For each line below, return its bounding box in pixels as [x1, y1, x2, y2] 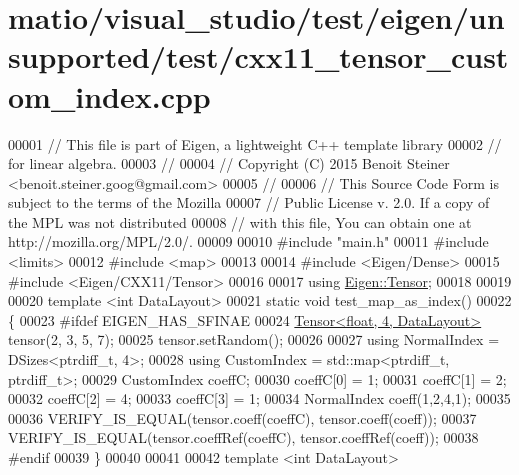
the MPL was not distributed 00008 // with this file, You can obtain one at [8, 211, 472, 232]
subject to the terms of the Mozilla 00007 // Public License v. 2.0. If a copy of [8, 192, 490, 213]
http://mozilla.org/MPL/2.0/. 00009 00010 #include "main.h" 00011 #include [8, 231, 489, 252]
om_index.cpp [8, 75, 211, 116]
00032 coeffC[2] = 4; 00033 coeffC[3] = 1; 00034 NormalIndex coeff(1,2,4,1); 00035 [8, 388, 511, 409]
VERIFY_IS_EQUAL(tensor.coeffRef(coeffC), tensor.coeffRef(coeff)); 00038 [8, 427, 479, 448]
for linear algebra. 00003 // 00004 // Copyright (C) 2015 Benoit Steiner [8, 153, 450, 174]
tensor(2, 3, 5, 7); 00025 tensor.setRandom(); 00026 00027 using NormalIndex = [8, 329, 500, 350]
